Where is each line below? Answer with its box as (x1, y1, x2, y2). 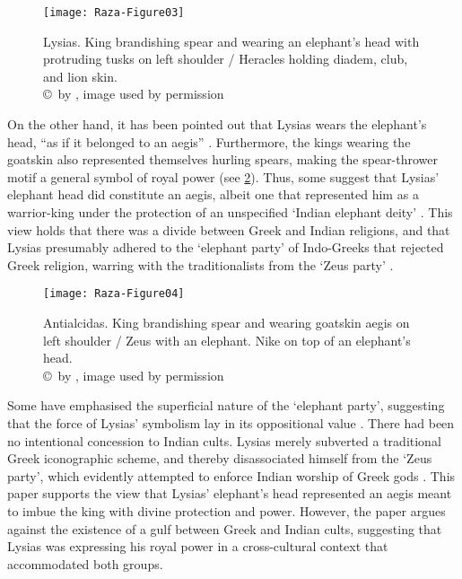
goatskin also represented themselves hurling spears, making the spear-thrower (7, 150, 438, 169)
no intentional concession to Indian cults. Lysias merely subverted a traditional (7, 431, 441, 450)
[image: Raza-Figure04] (43, 287, 185, 301)
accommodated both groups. (7, 554, 163, 573)
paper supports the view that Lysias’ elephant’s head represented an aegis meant (7, 484, 452, 503)
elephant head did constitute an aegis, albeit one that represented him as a (7, 185, 419, 204)
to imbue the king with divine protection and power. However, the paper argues (7, 501, 446, 520)
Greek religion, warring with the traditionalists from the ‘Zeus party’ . (7, 255, 394, 274)
